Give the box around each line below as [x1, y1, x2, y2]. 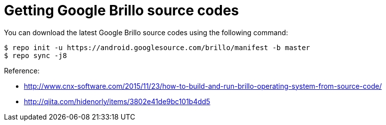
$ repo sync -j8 [4, 51, 67, 60]
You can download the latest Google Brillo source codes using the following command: [4, 28, 288, 37]
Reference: [4, 66, 40, 75]
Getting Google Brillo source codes [4, 2, 239, 19]
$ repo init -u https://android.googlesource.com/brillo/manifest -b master [4, 43, 310, 52]
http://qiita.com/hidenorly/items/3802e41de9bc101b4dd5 [24, 97, 210, 106]
